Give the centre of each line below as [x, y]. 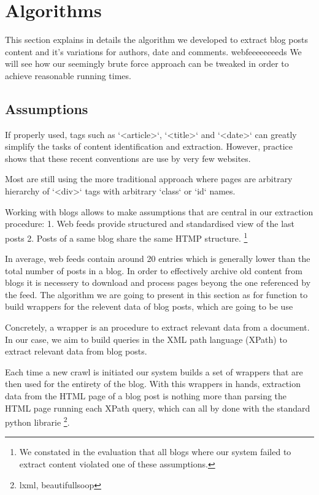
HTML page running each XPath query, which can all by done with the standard [158, 408]
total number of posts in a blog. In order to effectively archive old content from [154, 270]
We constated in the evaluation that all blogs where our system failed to [155, 452]
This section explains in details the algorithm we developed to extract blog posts [157, 40]
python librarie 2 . [37, 421]
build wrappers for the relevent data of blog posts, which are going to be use [149, 306]
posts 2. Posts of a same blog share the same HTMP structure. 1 [126, 237]
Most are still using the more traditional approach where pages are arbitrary [149, 179]
